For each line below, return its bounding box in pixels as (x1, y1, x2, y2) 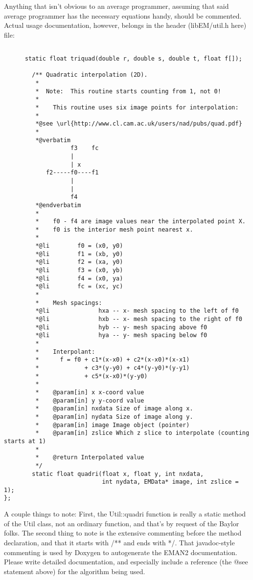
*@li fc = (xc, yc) (35, 283, 123, 290)
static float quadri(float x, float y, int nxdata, (32, 470, 204, 477)
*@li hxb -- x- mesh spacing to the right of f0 (35, 316, 242, 323)
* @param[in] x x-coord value (35, 388, 144, 396)
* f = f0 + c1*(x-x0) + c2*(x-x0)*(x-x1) (35, 356, 190, 364)
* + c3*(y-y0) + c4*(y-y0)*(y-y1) (35, 364, 190, 371)
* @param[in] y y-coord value (35, 397, 144, 404)
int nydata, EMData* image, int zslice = (102, 478, 239, 486)
